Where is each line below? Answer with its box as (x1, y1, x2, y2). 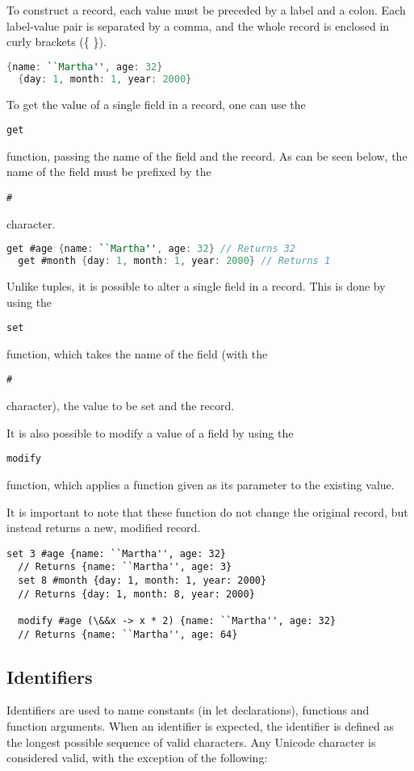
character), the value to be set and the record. (6, 397, 235, 414)
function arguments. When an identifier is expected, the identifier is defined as (6, 718, 394, 735)
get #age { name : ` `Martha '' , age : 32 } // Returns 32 (6, 243, 296, 255)
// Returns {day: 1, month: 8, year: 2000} (18, 588, 255, 600)
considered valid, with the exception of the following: (6, 749, 268, 766)
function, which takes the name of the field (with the (6, 345, 268, 362)
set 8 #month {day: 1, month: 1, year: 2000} (18, 575, 267, 586)
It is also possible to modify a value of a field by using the (6, 424, 294, 441)
